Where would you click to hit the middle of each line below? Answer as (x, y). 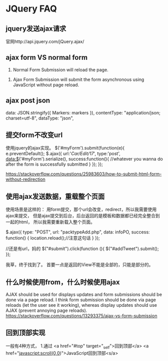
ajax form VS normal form (47, 57)
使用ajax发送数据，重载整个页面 (55, 196)
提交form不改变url (34, 135)
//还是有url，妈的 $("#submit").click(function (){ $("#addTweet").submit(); (82, 249)
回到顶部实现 (26, 333)
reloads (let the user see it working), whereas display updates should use (81, 305)
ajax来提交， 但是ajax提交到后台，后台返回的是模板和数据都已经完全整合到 (83, 216)
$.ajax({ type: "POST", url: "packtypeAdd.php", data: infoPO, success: (78, 232)
